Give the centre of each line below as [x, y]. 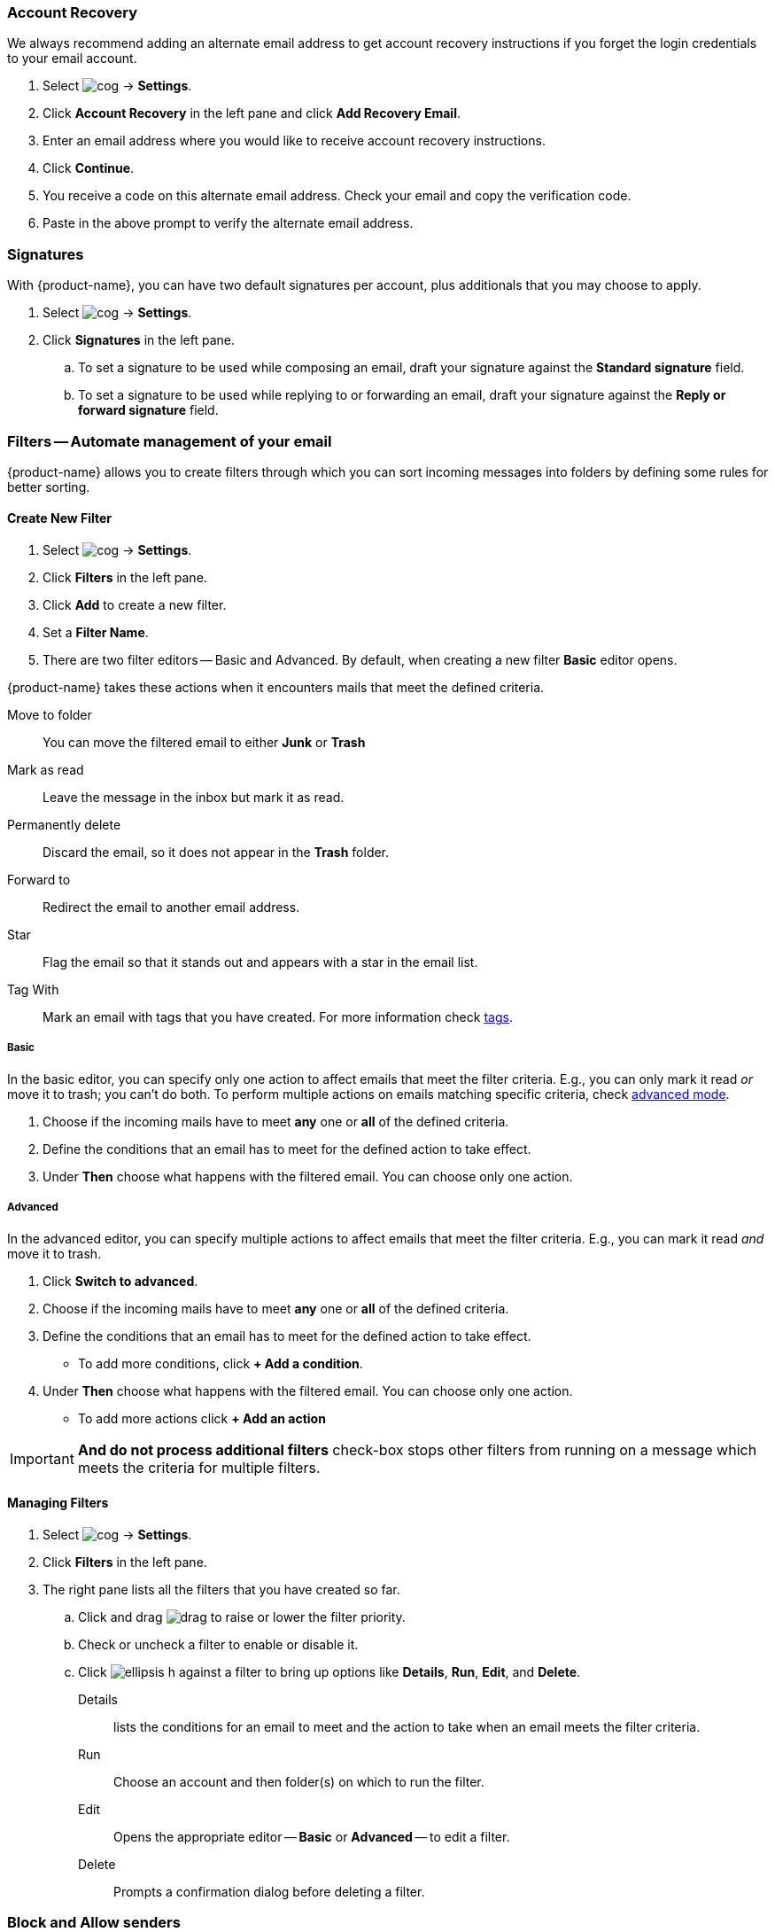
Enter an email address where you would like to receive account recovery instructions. [294, 141]
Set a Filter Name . [96, 633]
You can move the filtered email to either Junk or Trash [204, 743]
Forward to [39, 880]
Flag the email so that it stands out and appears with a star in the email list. [260, 962]
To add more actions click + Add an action [202, 1418]
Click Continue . [89, 168]
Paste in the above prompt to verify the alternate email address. [228, 223]
